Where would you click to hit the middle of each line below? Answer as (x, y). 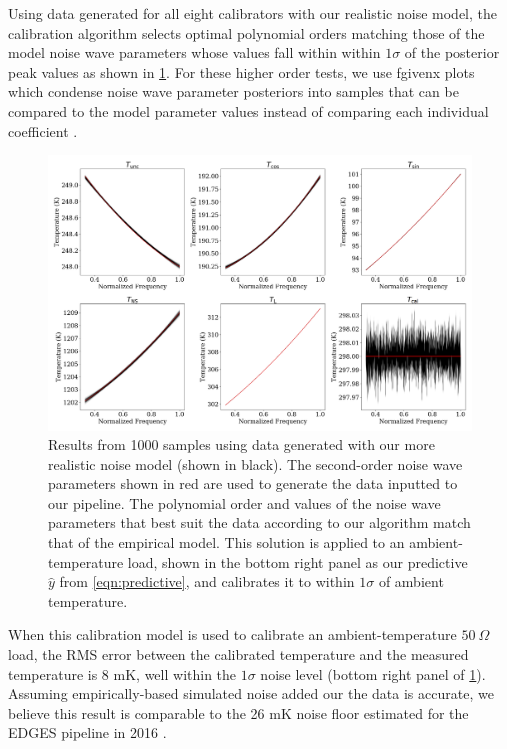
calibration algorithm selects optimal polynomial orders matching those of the (246, 32)
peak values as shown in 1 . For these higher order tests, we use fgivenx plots (241, 71)
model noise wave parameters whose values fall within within (194, 52)
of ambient (411, 581)
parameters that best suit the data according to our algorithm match (259, 522)
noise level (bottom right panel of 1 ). (373, 673)
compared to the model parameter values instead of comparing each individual (248, 110)
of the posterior (452, 52)
